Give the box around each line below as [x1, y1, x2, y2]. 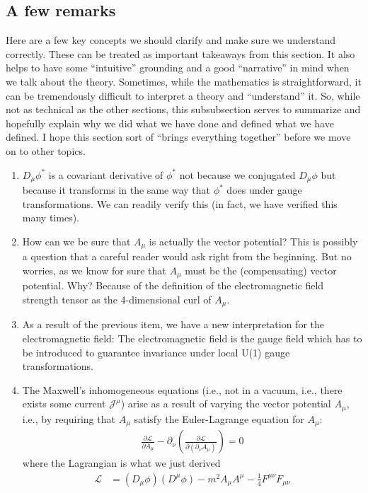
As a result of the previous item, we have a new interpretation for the [22, 317, 325, 332]
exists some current [22, 396, 106, 411]
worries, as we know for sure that [22, 262, 166, 277]
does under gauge [226, 182, 302, 197]
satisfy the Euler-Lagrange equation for [134, 411, 304, 426]
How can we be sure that [22, 233, 131, 248]
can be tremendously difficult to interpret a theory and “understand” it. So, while [6, 88, 360, 103]
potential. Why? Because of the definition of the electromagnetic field [22, 278, 324, 293]
